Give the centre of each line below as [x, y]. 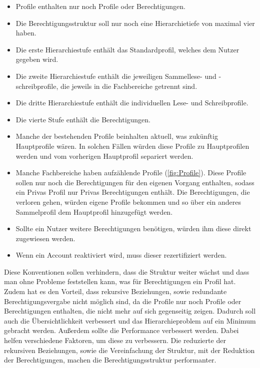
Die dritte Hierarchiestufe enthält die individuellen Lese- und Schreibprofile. [132, 103]
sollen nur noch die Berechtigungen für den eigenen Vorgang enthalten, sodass [135, 182]
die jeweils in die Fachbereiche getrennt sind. [129, 86]
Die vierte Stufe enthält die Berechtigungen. [83, 119]
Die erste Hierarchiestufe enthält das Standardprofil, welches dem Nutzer [127, 49]
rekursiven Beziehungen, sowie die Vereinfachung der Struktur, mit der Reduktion [129, 350]
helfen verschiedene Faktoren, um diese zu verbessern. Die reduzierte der [115, 340]
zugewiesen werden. [45, 238]
